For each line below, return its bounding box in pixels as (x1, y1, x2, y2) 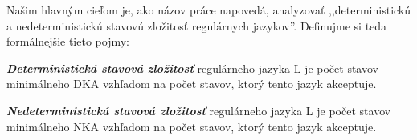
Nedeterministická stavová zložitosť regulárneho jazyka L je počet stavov (6, 102, 391, 118)
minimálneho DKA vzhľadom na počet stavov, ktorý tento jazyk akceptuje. (6, 75, 377, 92)
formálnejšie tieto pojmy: (6, 33, 129, 50)
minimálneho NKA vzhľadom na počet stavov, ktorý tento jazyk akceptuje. (6, 118, 377, 134)
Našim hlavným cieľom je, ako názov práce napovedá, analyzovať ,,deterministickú (6, 2, 411, 18)
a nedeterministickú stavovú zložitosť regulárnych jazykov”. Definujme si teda (6, 17, 387, 34)
